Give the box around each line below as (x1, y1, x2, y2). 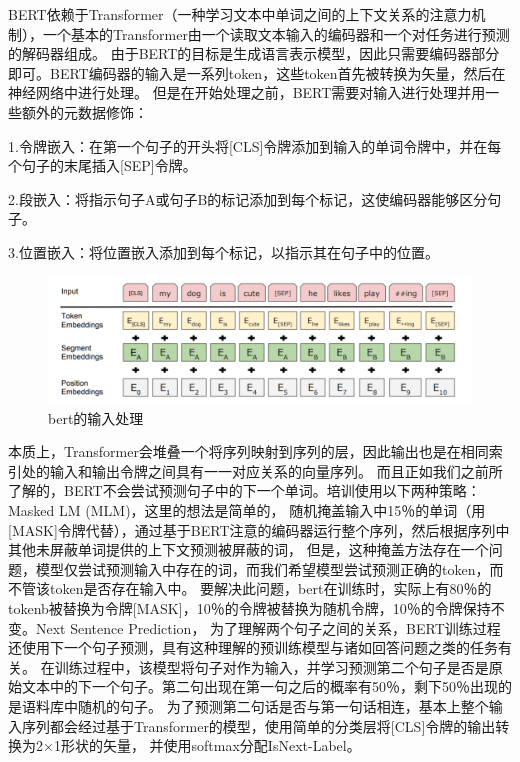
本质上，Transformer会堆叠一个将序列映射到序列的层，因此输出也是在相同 (8, 441, 489, 462)
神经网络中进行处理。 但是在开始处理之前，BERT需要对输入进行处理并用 (8, 82, 486, 103)
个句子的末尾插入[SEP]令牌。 (8, 155, 197, 176)
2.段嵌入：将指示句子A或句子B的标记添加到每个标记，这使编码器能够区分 (8, 188, 488, 209)
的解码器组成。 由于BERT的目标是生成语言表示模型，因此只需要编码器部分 (8, 43, 500, 64)
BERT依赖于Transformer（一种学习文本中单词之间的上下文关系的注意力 (8, 4, 472, 24)
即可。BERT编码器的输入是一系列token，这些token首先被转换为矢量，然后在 (8, 62, 506, 83)
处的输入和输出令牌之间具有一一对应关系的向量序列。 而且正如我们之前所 (21, 460, 503, 481)
